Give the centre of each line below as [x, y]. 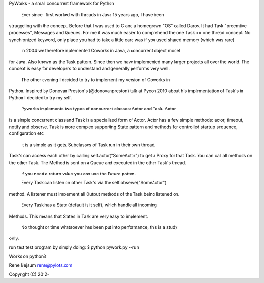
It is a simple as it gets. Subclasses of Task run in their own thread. [88, 145]
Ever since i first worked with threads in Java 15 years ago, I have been [93, 15]
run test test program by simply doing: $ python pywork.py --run [74, 247]
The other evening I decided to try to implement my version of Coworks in [96, 80]
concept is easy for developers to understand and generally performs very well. [89, 68]
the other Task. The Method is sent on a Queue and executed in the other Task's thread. [98, 163]
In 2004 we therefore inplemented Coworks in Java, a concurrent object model [101, 50]
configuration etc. [27, 133]
